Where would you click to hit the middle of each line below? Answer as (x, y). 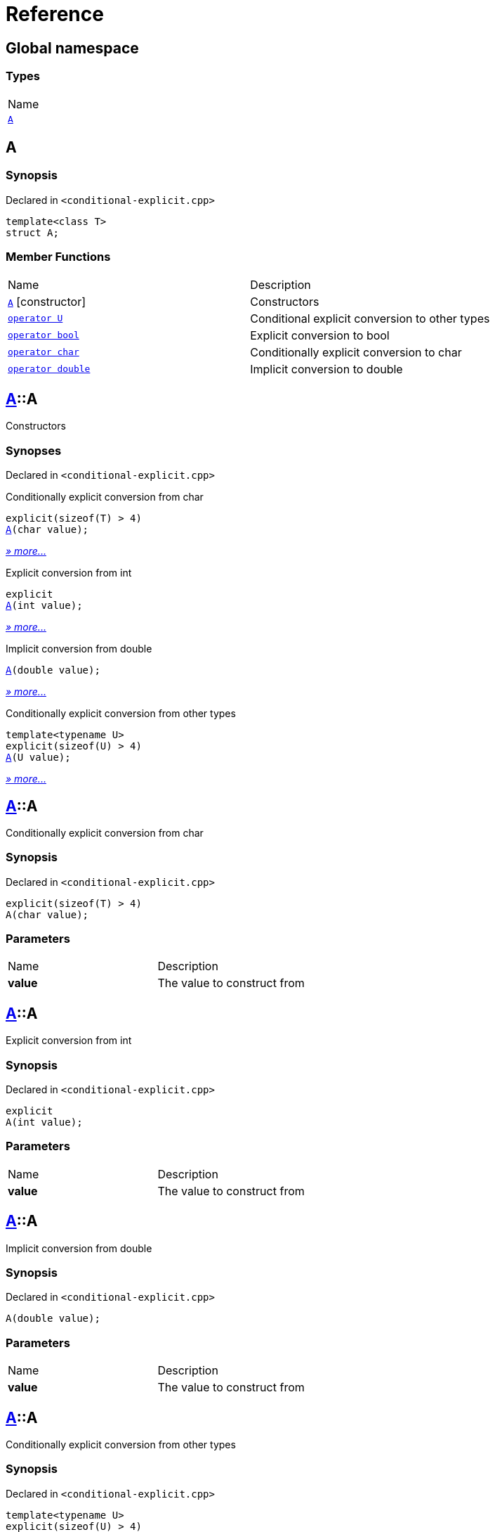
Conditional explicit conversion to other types (370, 318)
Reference (55, 14)
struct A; (32, 232)
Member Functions (58, 257)
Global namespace (72, 48)
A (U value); (38, 758)
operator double (49, 369)
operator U (35, 318)
